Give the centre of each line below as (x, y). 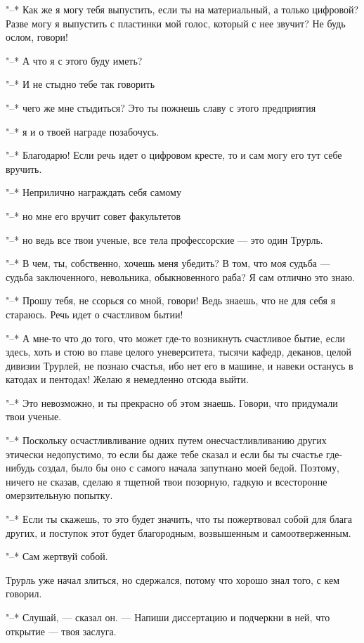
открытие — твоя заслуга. (61, 631)
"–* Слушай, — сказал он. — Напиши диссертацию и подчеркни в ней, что (168, 617)
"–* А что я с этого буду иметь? (74, 60)
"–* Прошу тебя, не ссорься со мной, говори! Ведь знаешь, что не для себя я (171, 300)
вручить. (24, 168)
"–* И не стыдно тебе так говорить (80, 84)
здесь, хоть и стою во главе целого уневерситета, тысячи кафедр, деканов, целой (179, 352)
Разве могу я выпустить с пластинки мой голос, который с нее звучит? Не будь (176, 23)
